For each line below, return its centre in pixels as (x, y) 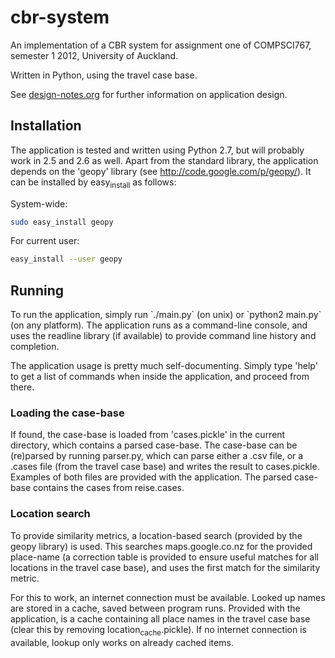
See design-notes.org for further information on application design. (149, 94)
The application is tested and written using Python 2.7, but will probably (157, 150)
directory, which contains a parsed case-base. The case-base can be (154, 445)
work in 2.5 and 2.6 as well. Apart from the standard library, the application (164, 160)
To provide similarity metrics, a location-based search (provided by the (156, 535)
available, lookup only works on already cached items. (122, 642)
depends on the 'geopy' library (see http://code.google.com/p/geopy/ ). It (161, 171)
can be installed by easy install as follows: (93, 183)
